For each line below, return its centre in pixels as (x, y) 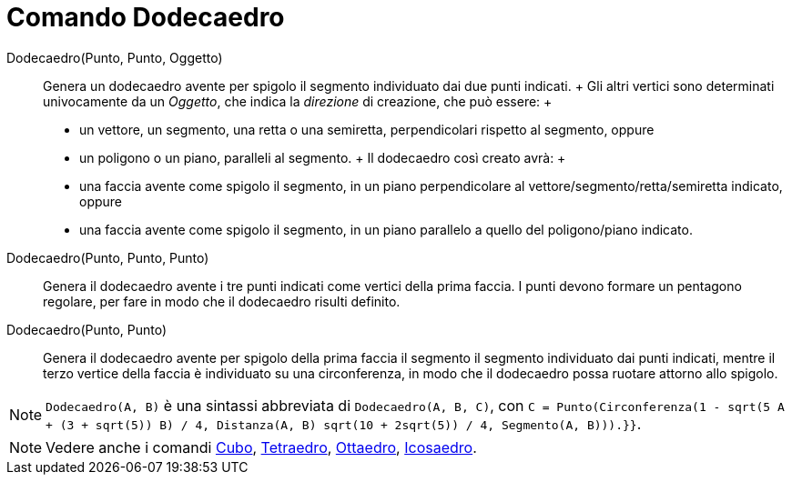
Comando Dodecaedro (146, 17)
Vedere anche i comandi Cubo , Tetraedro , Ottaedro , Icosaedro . (261, 447)
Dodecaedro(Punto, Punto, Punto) (108, 257)
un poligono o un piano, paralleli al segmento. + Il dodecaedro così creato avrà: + (323, 157)
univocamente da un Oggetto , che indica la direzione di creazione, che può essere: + (298, 101)
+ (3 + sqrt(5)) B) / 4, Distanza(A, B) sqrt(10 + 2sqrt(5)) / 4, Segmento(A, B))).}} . (344, 423)
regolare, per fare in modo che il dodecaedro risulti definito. (222, 301)
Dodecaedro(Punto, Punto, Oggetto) (115, 57)
